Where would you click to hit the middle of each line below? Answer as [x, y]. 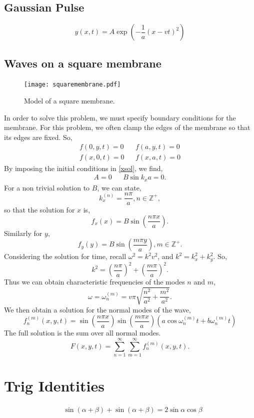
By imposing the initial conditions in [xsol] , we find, [83, 168]
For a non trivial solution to [47, 187]
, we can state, [119, 187]
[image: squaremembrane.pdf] [72, 85]
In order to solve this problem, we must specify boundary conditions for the [120, 117]
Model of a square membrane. [69, 101]
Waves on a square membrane [83, 63]
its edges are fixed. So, [38, 137]
